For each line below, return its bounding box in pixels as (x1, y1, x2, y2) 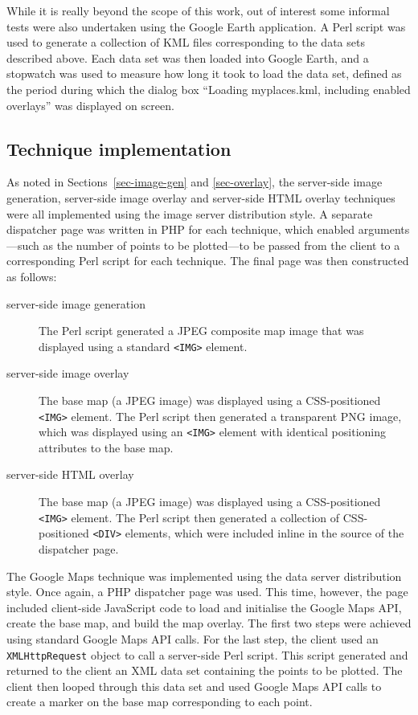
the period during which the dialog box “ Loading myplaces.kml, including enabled (6, 80, 411, 97)
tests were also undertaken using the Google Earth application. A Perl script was (6, 18, 406, 35)
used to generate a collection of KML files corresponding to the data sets (6, 34, 365, 51)
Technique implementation (6, 136, 232, 161)
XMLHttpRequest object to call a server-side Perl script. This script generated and (6, 646, 408, 663)
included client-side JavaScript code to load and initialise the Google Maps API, (6, 599, 402, 615)
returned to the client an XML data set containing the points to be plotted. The (6, 662, 403, 679)
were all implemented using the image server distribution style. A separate (6, 205, 373, 222)
